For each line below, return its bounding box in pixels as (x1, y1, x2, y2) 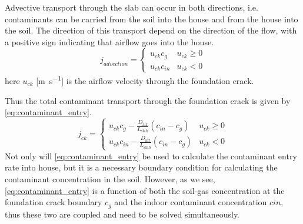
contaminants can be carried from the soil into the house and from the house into (5, 12, 298, 25)
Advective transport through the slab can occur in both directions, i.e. (5, 1, 258, 13)
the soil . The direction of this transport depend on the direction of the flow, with (5, 24, 297, 36)
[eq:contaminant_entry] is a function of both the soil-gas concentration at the (5, 184, 285, 196)
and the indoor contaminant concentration (114, 196, 267, 208)
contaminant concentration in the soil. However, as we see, (5, 173, 215, 185)
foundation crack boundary (5, 196, 102, 208)
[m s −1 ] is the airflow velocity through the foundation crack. (36, 73, 254, 87)
